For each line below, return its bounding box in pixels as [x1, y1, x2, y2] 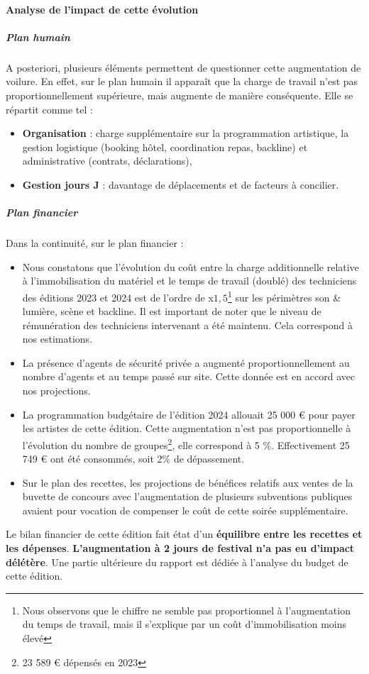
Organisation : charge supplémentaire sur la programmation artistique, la [22, 126, 349, 140]
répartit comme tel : [6, 101, 93, 116]
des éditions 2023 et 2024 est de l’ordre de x [22, 289, 214, 304]
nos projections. [22, 383, 91, 398]
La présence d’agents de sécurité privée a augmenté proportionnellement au [22, 355, 350, 370]
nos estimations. [22, 331, 93, 346]
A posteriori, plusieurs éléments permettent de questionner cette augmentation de [6, 60, 361, 74]
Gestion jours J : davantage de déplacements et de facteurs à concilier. [22, 177, 339, 192]
